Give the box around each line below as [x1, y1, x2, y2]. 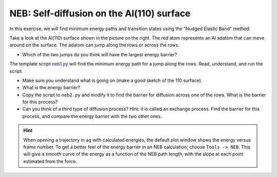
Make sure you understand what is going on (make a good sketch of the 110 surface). [22, 77, 203, 83]
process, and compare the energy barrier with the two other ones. [22, 113, 162, 119]
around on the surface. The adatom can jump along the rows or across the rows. [9, 42, 180, 48]
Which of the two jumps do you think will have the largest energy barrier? [22, 51, 177, 57]
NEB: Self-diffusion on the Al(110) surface [9, 8, 191, 19]
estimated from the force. [23, 158, 77, 164]
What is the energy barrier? [22, 84, 81, 91]
